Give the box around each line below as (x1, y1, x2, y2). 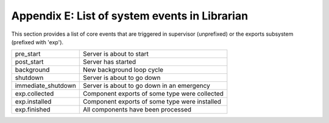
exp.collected (15, 90, 54, 98)
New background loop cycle (82, 65, 164, 74)
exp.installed (15, 98, 52, 106)
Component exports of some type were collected (82, 90, 224, 98)
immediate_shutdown (15, 82, 76, 90)
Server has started (82, 58, 136, 66)
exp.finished (15, 105, 51, 114)
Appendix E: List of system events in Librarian (11, 9, 249, 22)
